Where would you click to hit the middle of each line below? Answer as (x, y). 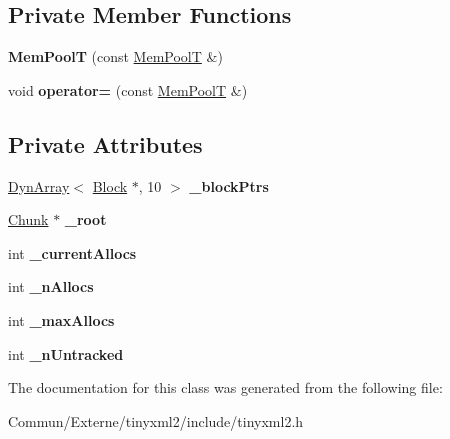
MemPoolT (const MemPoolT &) (115, 56)
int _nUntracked (66, 353)
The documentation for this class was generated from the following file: (225, 387)
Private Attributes (105, 143)
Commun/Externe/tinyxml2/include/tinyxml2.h (156, 420)
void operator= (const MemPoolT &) (128, 89)
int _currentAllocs (72, 252)
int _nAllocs (51, 286)
